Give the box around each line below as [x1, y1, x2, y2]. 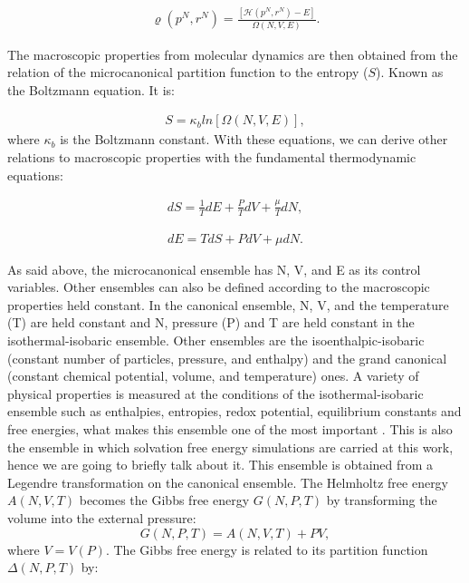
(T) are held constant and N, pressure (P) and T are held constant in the [7, 313, 415, 332]
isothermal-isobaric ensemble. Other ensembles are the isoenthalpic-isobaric [7, 331, 425, 350]
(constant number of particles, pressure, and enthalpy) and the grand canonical [7, 348, 447, 367]
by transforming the [326, 491, 437, 510]
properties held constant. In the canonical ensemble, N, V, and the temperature [7, 295, 449, 314]
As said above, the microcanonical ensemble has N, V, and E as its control [7, 259, 421, 278]
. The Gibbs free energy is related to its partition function [105, 539, 428, 559]
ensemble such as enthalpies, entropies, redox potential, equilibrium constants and [7, 402, 462, 421]
